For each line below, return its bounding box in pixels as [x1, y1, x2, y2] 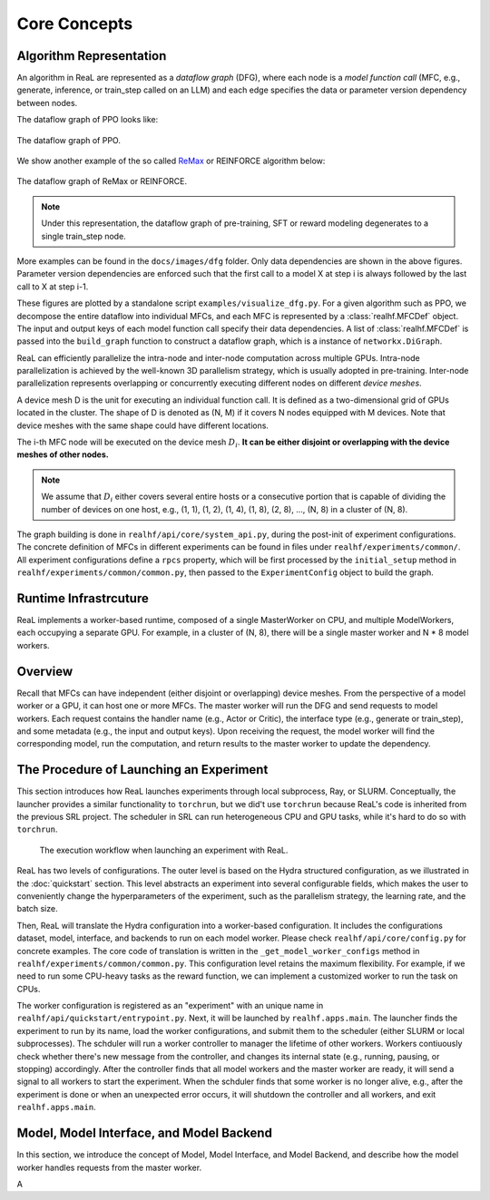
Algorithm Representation [16, 48, 167, 63]
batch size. [16, 903, 58, 914]
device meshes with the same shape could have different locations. [16, 420, 269, 431]
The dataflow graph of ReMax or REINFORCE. [16, 176, 188, 187]
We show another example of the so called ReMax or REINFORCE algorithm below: [16, 155, 326, 167]
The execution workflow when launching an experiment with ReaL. [39, 844, 289, 855]
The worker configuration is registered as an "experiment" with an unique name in [16, 1000, 324, 1011]
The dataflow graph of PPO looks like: [16, 114, 159, 125]
